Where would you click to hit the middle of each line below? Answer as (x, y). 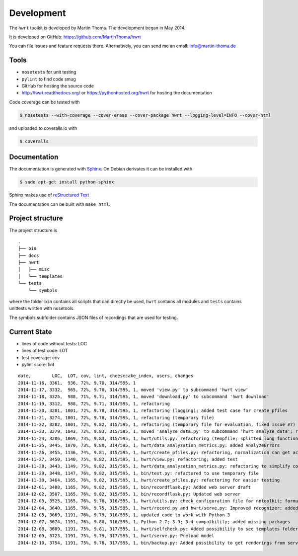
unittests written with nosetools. (42, 309)
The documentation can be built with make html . (60, 204)
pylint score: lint (38, 364)
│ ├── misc (34, 269)
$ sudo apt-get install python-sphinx (67, 182)
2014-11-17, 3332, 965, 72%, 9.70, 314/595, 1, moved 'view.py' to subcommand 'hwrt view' (133, 390)
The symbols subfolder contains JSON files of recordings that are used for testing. (94, 318)
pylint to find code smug (49, 79)
